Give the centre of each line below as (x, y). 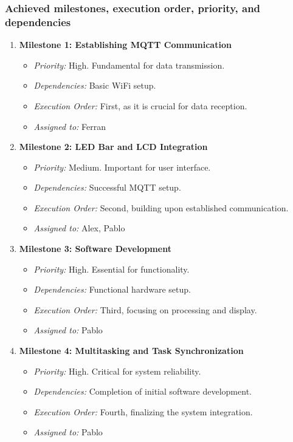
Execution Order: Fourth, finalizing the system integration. (143, 411)
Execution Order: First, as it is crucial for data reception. (140, 105)
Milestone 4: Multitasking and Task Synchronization (131, 351)
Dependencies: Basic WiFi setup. (95, 85)
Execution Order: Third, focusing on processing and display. (145, 309)
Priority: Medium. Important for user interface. (122, 167)
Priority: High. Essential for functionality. (112, 269)
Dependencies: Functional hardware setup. (112, 289)
